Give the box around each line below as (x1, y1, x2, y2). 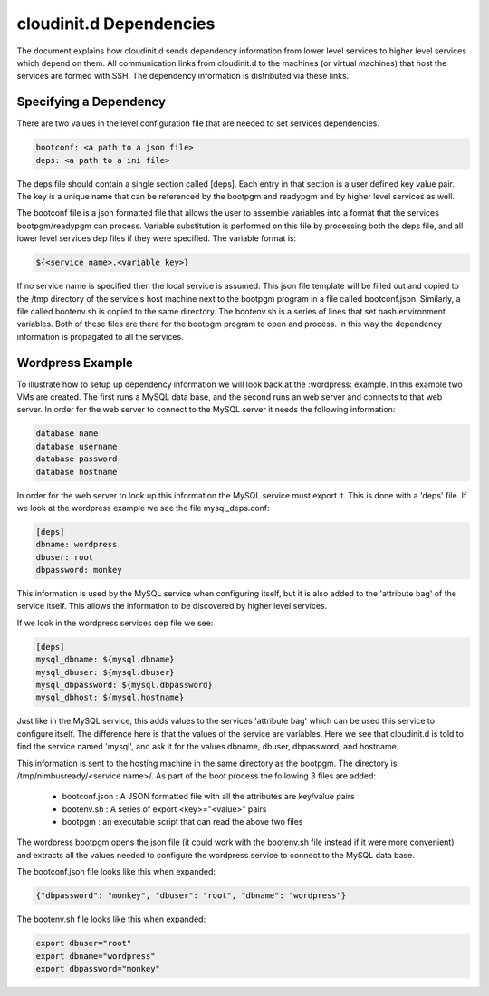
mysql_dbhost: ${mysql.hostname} (35, 692, 185, 702)
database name (35, 429, 99, 439)
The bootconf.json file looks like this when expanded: (16, 866, 216, 877)
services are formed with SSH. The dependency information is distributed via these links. (16, 71, 350, 82)
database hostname (35, 467, 118, 477)
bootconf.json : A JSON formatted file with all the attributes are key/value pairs (62, 791, 355, 802)
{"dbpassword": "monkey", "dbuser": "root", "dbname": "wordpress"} (35, 891, 347, 901)
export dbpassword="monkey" (35, 963, 160, 973)
